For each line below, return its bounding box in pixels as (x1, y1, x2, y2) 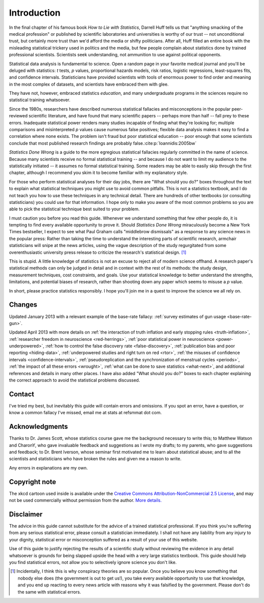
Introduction (9, 7, 61, 18)
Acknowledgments (9, 423, 68, 431)
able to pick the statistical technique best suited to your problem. (9, 206, 140, 212)
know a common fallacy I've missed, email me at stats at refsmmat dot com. (9, 410, 162, 416)
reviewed (9, 113, 28, 119)
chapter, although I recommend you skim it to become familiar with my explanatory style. (9, 170, 188, 176)
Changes (9, 301, 38, 309)
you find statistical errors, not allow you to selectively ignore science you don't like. (9, 559, 177, 565)
